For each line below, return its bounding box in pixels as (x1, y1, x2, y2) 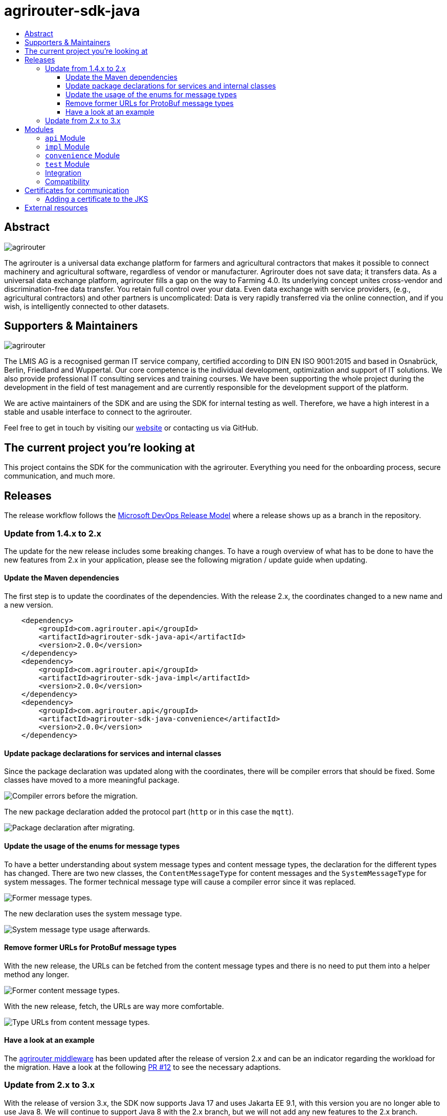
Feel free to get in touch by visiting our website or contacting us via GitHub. (4, 423, 258, 433)
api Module (45, 133, 85, 142)
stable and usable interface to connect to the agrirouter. (4, 407, 192, 417)
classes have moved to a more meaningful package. (4, 776, 180, 785)
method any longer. (4, 970, 70, 979)
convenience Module (45, 151, 120, 160)
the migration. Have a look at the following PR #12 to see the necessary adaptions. (4, 1062, 281, 1071)
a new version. (4, 600, 53, 610)
